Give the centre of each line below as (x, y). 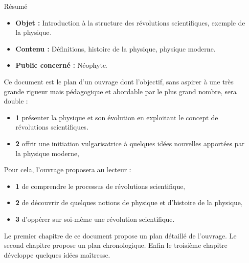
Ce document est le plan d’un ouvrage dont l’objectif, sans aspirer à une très (119, 81)
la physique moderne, (47, 153)
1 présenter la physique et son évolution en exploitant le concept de (117, 117)
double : (16, 101)
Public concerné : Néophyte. (62, 65)
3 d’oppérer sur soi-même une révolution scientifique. (95, 219)
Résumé (16, 6)
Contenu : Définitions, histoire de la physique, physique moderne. (115, 48)
